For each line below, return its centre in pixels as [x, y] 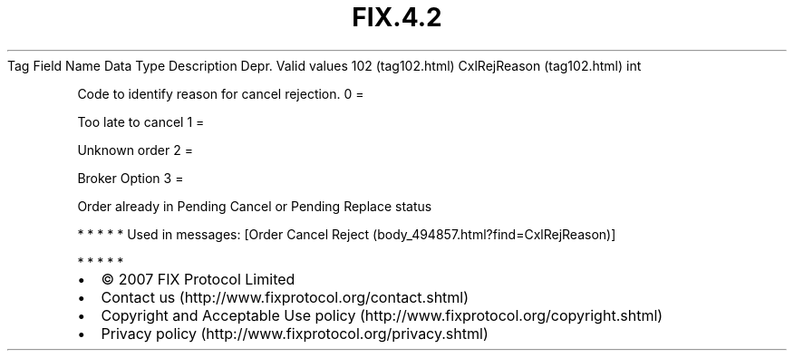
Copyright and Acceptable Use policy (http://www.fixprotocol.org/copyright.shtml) [382, 315]
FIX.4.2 [397, 17]
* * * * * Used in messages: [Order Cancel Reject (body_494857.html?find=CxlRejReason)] [347, 234]
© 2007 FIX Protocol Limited [198, 279]
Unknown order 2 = [135, 150]
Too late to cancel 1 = [141, 121]
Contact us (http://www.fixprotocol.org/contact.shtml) [285, 297]
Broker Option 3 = [131, 178]
